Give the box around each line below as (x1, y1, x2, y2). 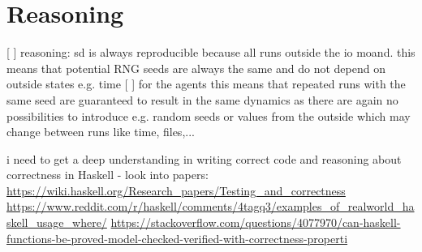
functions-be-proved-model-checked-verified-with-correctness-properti (6, 229, 348, 246)
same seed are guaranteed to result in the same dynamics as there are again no (6, 91, 398, 108)
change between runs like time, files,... (6, 123, 195, 140)
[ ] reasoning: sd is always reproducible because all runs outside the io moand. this (6, 44, 416, 61)
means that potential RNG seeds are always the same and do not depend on (6, 59, 385, 76)
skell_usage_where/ (6, 214, 107, 231)
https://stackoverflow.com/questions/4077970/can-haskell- (110, 214, 401, 231)
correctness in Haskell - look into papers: (6, 166, 209, 183)
